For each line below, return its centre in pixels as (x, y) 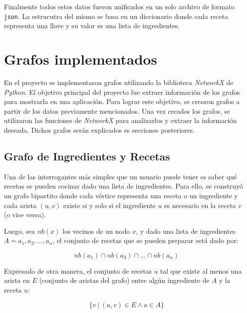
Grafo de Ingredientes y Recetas (87, 156)
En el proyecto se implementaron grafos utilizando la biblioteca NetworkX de (119, 82)
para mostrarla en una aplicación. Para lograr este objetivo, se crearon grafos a (122, 101)
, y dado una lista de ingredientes (186, 231)
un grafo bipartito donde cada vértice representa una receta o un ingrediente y (121, 195)
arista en (17, 280)
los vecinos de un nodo (96, 231)
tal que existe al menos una (201, 270)
